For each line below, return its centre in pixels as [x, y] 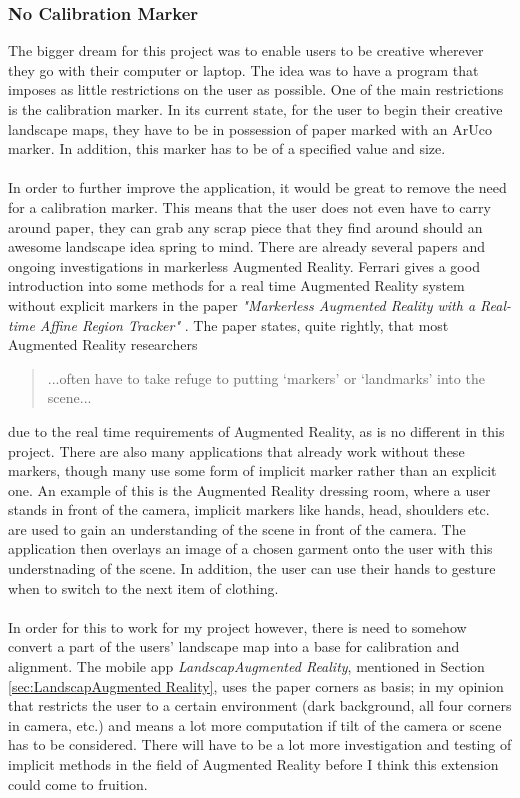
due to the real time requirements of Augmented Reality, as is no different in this [256, 430]
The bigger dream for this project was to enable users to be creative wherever [246, 50]
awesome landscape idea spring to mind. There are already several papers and [246, 246]
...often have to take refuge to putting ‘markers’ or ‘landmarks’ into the [266, 377]
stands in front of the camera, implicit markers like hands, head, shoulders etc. [249, 509]
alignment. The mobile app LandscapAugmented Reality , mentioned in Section [246, 666]
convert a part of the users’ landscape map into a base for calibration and [234, 646]
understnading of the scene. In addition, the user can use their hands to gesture [252, 568]
